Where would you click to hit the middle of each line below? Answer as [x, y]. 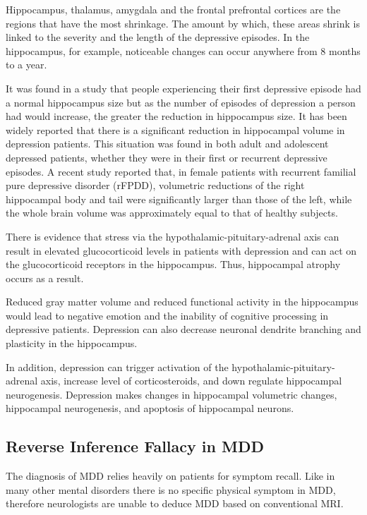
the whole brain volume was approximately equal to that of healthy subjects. [172, 213]
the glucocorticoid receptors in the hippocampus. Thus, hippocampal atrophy [173, 264]
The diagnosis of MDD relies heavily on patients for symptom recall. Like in [170, 476]
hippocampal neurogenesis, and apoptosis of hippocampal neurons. [150, 408]
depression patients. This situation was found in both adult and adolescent [167, 144]
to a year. [26, 65]
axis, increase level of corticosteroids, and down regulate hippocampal [191, 381]
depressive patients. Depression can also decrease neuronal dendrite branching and [183, 329]
